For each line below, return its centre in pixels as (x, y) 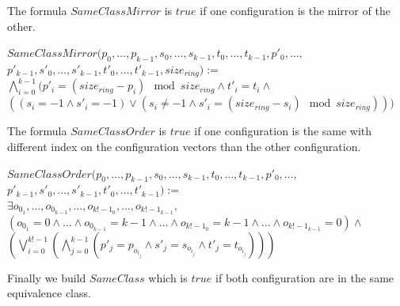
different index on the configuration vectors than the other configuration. (184, 147)
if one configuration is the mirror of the (295, 10)
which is (168, 277)
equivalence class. (49, 293)
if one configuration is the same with (283, 131)
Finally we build (47, 277)
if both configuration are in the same (305, 277)
